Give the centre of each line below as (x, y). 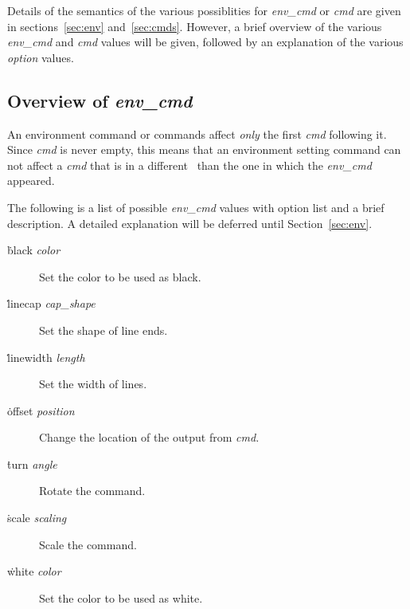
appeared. (31, 181)
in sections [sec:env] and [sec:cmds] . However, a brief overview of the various (195, 26)
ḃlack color (34, 250)
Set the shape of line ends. (103, 330)
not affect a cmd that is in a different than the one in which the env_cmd (189, 165)
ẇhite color (34, 571)
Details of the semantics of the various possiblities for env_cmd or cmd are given (204, 10)
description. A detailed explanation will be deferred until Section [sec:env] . (190, 223)
